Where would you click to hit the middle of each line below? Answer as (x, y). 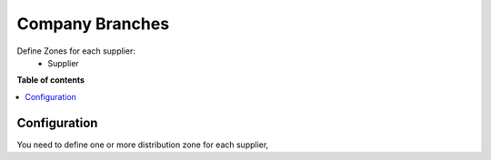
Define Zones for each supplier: (76, 51)
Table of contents (51, 80)
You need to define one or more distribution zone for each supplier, (143, 145)
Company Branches (93, 24)
